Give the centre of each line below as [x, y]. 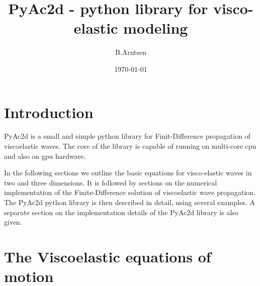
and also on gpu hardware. [45, 156]
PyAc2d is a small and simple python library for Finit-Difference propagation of [127, 136]
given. [13, 222]
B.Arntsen [131, 52]
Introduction [49, 112]
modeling [156, 28]
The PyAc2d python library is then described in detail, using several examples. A [129, 202]
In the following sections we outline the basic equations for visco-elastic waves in [128, 173]
